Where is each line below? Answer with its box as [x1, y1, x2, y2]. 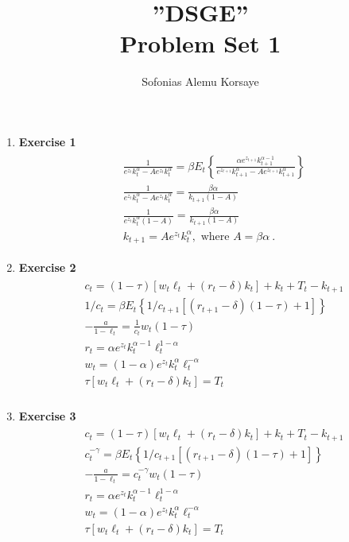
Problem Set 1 [119, 27, 281, 60]
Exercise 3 [18, 407, 76, 424]
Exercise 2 [18, 259, 76, 276]
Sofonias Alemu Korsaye [142, 73, 259, 90]
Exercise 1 [18, 133, 76, 149]
